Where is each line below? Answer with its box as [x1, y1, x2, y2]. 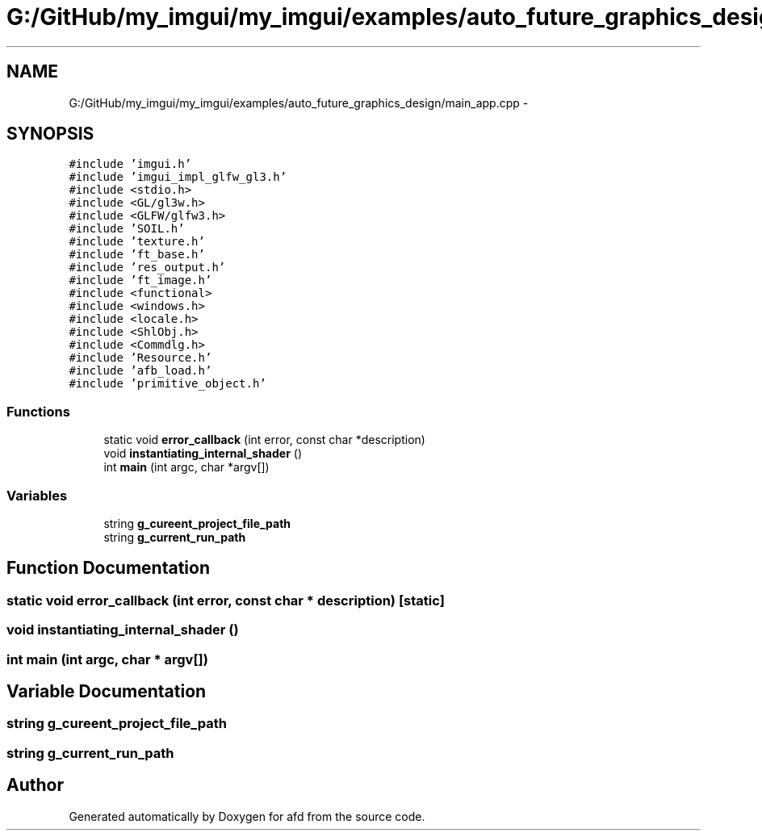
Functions [6, 403, 70, 420]
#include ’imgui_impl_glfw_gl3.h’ [69, 170, 287, 184]
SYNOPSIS [6, 123, 94, 144]
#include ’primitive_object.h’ [69, 377, 266, 391]
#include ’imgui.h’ [69, 157, 192, 171]
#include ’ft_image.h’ [69, 274, 212, 287]
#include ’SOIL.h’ [69, 222, 185, 236]
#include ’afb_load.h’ [69, 364, 212, 378]
